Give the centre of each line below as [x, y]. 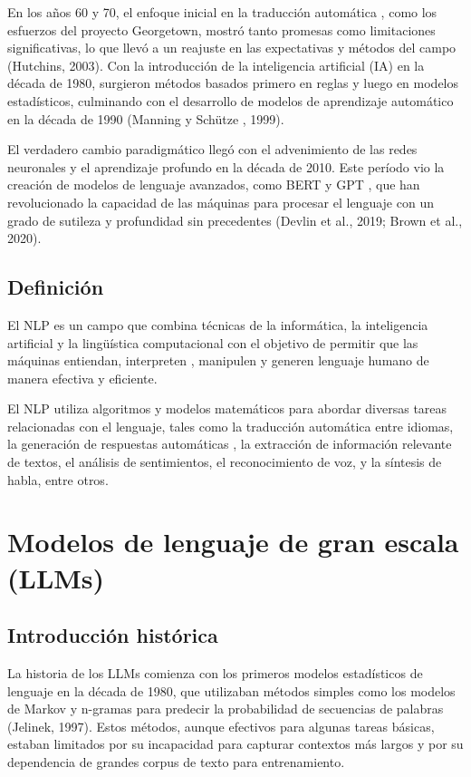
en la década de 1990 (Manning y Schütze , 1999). [146, 118]
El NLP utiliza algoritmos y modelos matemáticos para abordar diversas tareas [227, 408]
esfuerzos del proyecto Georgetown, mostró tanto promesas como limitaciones [221, 29]
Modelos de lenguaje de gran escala [233, 542]
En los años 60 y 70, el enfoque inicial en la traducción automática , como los [222, 12]
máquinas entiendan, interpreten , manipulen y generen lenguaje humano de [218, 360]
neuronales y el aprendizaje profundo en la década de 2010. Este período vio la [226, 166]
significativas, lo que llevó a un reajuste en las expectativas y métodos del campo [232, 48]
